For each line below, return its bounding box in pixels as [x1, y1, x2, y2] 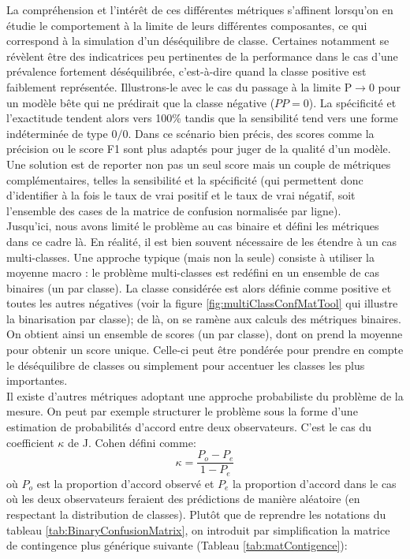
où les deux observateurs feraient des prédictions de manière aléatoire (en [6, 490, 360, 507]
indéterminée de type [6, 125, 108, 141]
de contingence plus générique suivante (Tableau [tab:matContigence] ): [6, 537, 348, 553]
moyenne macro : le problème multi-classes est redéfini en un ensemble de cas [6, 264, 379, 281]
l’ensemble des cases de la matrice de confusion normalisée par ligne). [6, 202, 341, 218]
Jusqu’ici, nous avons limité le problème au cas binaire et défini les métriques [6, 218, 379, 234]
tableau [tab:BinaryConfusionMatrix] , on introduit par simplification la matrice [6, 521, 390, 538]
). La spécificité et [308, 94, 397, 110]
